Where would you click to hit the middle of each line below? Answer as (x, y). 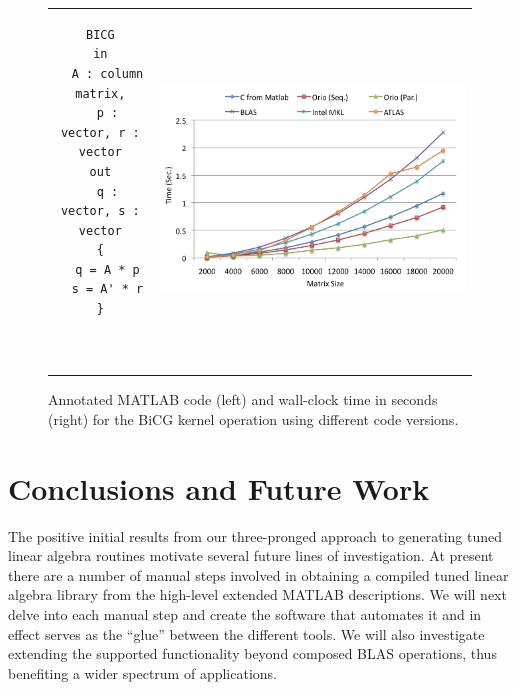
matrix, (100, 93)
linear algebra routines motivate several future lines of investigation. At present (251, 555)
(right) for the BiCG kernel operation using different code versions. (253, 418)
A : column (107, 73)
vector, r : (100, 132)
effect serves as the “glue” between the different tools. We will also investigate (246, 633)
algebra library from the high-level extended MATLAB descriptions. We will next (257, 594)
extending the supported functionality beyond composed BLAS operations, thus (252, 653)
